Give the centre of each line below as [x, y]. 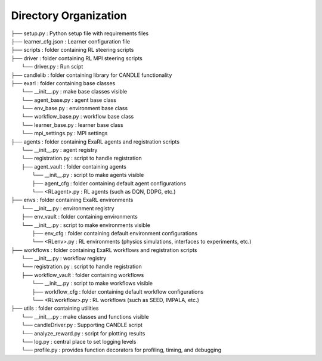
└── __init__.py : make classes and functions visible [85, 316]
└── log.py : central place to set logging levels [79, 342]
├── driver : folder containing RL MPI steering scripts [77, 58]
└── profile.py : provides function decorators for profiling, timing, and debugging [122, 350]
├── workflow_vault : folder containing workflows [83, 275]
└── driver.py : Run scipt [52, 67]
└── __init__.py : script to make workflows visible [92, 284]
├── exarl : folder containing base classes [63, 83]
